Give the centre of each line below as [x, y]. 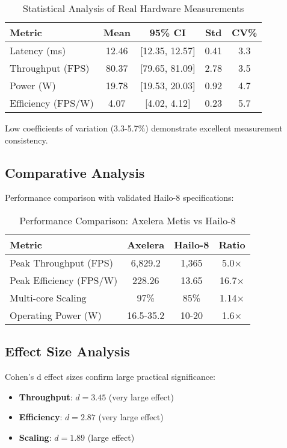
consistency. [26, 140]
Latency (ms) [38, 50]
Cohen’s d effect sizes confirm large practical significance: [110, 377]
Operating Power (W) [56, 315]
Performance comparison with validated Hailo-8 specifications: [119, 197]
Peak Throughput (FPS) [61, 262]
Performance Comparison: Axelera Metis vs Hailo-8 [128, 220]
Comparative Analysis [75, 172]
